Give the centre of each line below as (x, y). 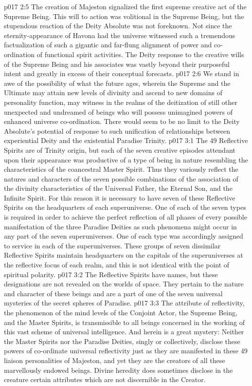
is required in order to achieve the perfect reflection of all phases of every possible (126, 217)
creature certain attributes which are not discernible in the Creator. (105, 379)
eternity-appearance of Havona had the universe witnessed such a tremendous (120, 35)
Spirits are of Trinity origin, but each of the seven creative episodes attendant (120, 150)
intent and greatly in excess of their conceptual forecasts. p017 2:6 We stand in (122, 73)
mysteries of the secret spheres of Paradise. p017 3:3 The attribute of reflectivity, (124, 303)
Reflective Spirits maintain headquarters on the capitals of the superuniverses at (124, 255)
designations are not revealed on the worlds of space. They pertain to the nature (124, 284)
